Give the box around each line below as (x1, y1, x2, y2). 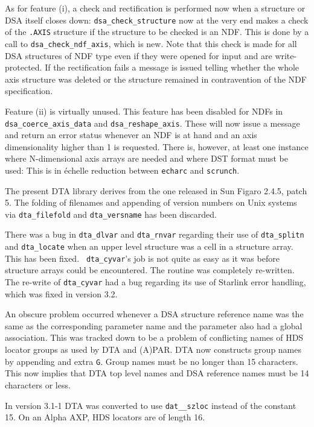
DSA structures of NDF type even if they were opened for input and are (5, 49, 272, 62)
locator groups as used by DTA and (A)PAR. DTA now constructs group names (5, 343, 302, 356)
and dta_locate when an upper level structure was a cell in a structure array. (5, 240, 293, 253)
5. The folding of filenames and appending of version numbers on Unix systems (5, 196, 297, 209)
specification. (5, 84, 53, 97)
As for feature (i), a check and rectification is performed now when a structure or (5, 2, 306, 14)
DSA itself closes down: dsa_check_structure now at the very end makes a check (5, 13, 309, 26)
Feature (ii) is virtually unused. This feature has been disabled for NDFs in (5, 104, 283, 117)
